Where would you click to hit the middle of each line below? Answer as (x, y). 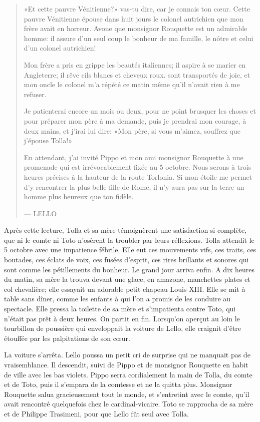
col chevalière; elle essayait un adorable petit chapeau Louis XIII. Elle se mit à (125, 289)
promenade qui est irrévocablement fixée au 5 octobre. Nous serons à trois (138, 167)
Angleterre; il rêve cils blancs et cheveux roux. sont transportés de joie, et (137, 74)
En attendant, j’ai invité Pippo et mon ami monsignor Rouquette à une (134, 157)
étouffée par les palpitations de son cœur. (67, 338)
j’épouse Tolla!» (48, 140)
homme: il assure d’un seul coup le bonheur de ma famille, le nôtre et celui (139, 38)
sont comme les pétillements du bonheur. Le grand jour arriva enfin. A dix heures (129, 269)
